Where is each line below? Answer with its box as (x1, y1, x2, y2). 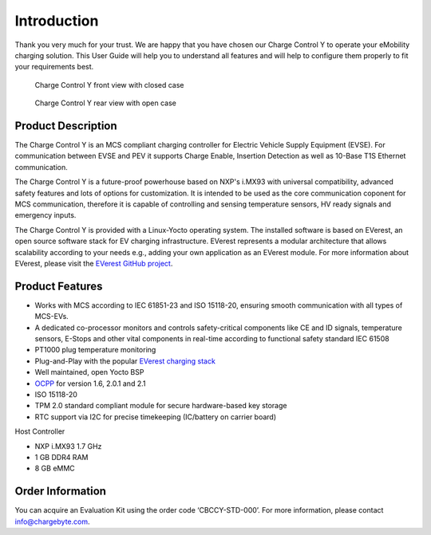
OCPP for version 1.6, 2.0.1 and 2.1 (34, 379, 146, 388)
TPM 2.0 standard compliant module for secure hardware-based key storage (34, 401, 287, 411)
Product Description (14, 119, 117, 132)
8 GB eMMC (34, 463, 75, 474)
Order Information (14, 485, 107, 498)
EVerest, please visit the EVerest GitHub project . (14, 258, 173, 268)
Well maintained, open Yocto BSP (34, 368, 144, 377)
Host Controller (14, 427, 65, 436)
